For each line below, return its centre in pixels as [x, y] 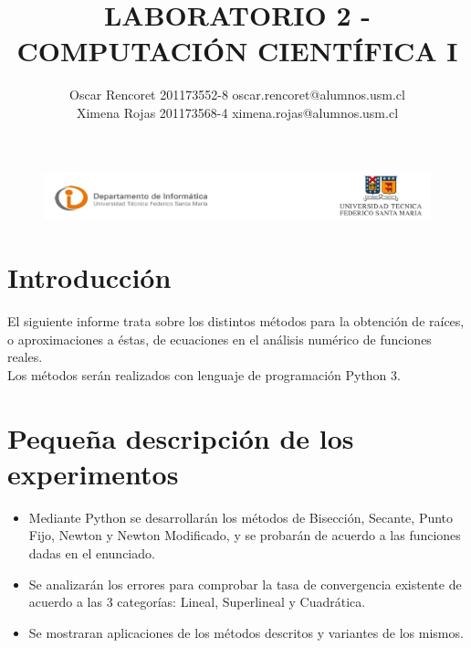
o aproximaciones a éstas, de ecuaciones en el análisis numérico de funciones [220, 339]
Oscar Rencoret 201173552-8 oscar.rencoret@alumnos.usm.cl [237, 95]
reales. [25, 357]
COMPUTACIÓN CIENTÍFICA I [237, 51]
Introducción [89, 277]
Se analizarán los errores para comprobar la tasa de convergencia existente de [245, 584]
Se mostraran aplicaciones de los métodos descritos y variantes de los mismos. [246, 632]
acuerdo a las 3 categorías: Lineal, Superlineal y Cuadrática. [197, 602]
